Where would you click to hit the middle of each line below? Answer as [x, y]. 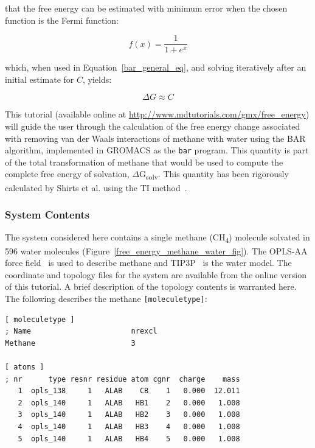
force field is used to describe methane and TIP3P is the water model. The [148, 263]
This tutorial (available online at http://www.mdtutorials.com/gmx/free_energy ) [157, 114]
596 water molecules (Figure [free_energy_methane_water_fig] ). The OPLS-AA [156, 250]
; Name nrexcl [81, 331]
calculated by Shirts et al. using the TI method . [96, 187]
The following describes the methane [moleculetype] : [106, 298]
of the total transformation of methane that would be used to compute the [144, 162]
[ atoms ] [25, 367]
